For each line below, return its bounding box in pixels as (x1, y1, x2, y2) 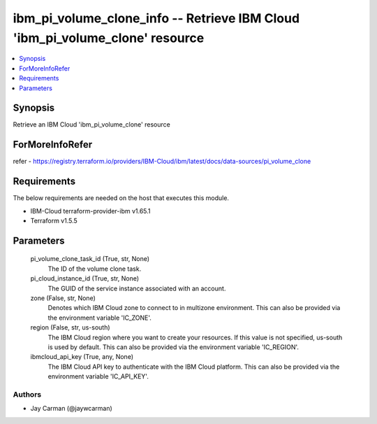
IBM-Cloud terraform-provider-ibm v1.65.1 (30, 206, 151, 215)
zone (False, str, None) (30, 294, 96, 302)
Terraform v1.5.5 (30, 217, 78, 225)
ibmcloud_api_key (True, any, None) (30, 353, 134, 361)
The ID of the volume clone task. (47, 264, 142, 273)
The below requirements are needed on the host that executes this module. (13, 194, 230, 202)
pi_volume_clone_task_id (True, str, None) (30, 255, 150, 263)
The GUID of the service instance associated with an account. (47, 284, 226, 292)
